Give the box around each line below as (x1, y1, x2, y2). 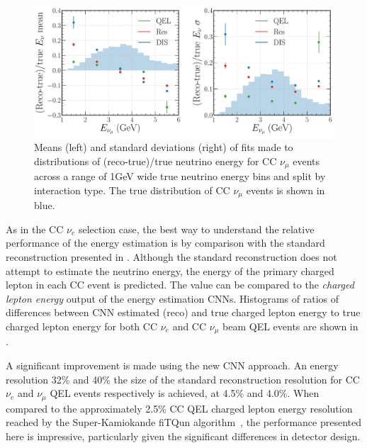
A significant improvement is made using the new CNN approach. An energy (6, 357, 339, 372)
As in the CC (6, 221, 64, 236)
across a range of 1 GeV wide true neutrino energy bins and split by (34, 169, 326, 184)
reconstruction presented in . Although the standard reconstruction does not (6, 249, 337, 264)
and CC (172, 318, 207, 333)
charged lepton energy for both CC (6, 318, 158, 333)
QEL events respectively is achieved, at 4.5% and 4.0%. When (50, 386, 320, 401)
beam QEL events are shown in (222, 318, 358, 333)
